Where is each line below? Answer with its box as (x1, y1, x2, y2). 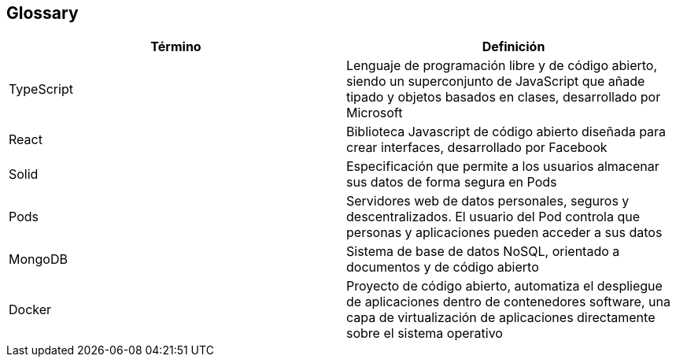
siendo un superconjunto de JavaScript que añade (346, 73, 645, 90)
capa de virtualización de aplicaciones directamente (346, 309, 656, 326)
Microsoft (346, 105, 403, 121)
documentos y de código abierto (346, 259, 539, 276)
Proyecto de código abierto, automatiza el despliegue (346, 278, 663, 294)
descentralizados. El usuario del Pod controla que (346, 209, 640, 225)
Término (150, 39, 201, 55)
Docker (9, 302, 52, 318)
